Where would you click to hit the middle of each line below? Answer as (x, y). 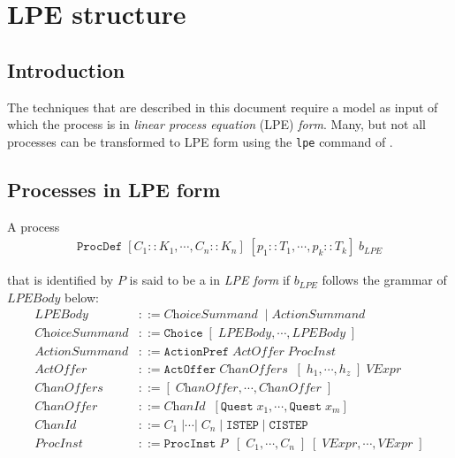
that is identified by (61, 280)
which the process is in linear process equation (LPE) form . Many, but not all (216, 124)
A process (34, 226)
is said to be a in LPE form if (210, 280)
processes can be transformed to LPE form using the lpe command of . (200, 141)
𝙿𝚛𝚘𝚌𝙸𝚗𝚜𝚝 (190, 443)
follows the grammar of (384, 280)
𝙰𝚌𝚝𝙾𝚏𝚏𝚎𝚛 (190, 369)
